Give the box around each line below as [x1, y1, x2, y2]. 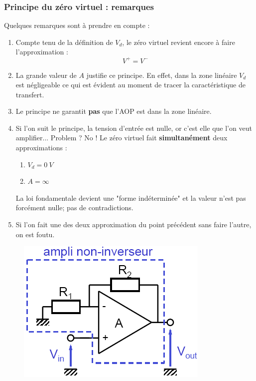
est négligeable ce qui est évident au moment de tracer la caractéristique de [15, 79, 246, 90]
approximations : [15, 142, 67, 153]
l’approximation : [15, 46, 68, 57]
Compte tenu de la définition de [15, 36, 113, 47]
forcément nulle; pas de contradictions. [15, 202, 133, 213]
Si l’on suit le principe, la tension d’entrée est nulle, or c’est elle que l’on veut [15, 122, 252, 133]
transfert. [15, 89, 44, 99]
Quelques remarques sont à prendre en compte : [4, 20, 150, 30]
